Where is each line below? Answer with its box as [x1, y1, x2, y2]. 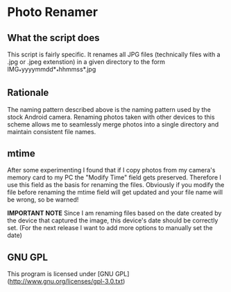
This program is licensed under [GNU [7, 270, 114, 278]
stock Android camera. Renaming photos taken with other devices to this [7, 113, 215, 121]
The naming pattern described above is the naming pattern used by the [7, 105, 212, 113]
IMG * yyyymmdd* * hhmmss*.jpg [7, 65, 96, 75]
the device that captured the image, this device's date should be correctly [7, 216, 219, 225]
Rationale [7, 87, 49, 99]
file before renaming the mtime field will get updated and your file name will [7, 188, 223, 197]
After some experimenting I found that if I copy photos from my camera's [7, 166, 216, 175]
